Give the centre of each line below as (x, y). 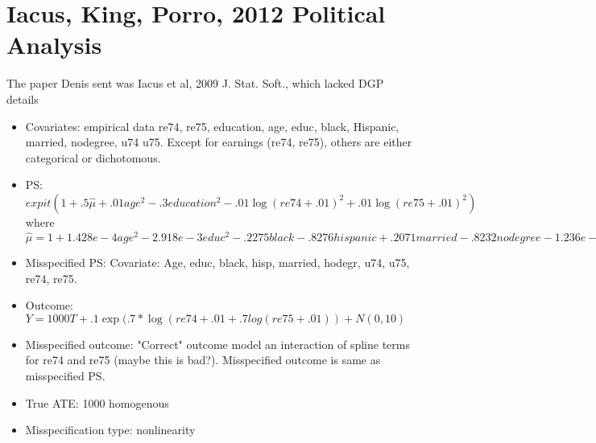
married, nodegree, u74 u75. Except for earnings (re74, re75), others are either (219, 142)
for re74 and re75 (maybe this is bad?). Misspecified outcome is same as (203, 360)
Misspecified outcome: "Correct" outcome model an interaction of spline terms (217, 344)
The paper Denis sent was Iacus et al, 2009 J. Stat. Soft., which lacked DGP (195, 83)
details (23, 98)
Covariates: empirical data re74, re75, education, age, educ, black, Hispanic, (212, 126)
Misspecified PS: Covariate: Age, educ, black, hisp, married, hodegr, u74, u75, (217, 262)
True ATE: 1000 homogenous (97, 402)
